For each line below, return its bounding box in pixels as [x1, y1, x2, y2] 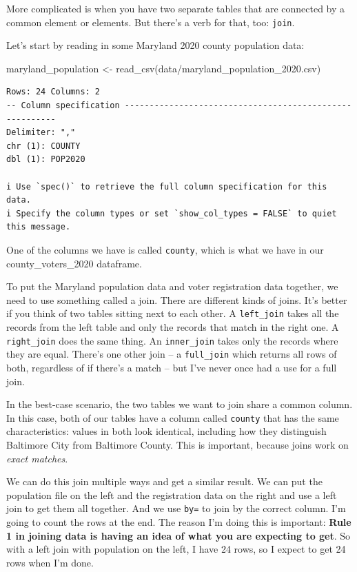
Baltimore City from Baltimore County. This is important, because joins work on [6, 438, 349, 451]
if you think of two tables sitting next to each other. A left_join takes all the [6, 306, 339, 320]
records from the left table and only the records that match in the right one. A [6, 320, 339, 334]
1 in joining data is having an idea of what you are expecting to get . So [6, 528, 351, 542]
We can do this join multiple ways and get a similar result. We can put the [6, 474, 323, 489]
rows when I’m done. [6, 555, 94, 569]
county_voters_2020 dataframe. [6, 256, 142, 270]
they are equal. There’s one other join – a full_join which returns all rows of [6, 347, 337, 361]
